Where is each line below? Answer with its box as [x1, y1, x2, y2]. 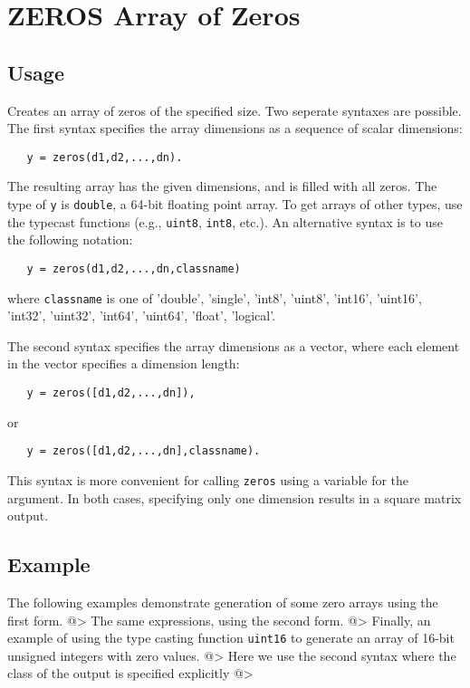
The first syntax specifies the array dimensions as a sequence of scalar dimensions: [7, 119, 463, 138]
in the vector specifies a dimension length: [7, 354, 240, 373]
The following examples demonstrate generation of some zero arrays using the [7, 592, 438, 611]
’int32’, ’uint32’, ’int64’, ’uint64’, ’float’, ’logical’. [7, 306, 276, 325]
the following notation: [7, 230, 133, 249]
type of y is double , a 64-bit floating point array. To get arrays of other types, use [7, 195, 463, 214]
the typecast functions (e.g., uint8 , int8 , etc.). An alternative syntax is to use [7, 212, 443, 231]
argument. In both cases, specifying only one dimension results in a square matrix [7, 488, 462, 507]
